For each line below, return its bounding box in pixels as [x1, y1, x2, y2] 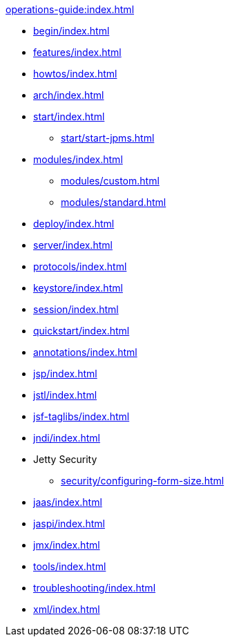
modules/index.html [33, 153, 123, 165]
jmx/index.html [33, 539, 100, 551]
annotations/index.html [33, 346, 137, 358]
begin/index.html [33, 25, 110, 37]
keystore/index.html [33, 282, 123, 294]
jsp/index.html [33, 368, 97, 379]
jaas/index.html [33, 496, 102, 508]
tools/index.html [33, 560, 106, 572]
